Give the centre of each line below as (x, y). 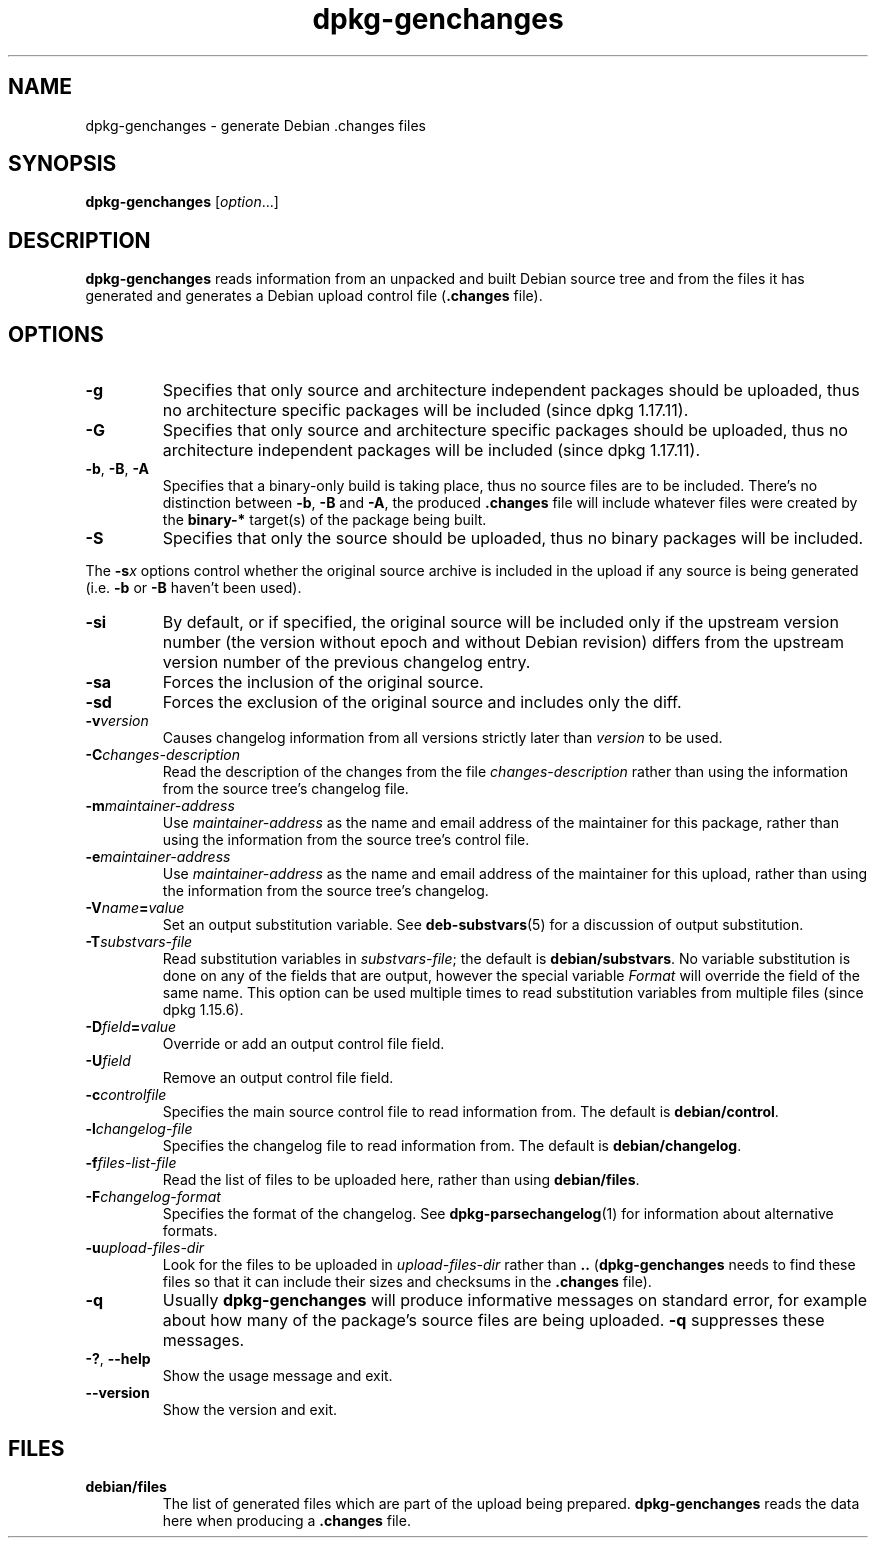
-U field (108, 1061)
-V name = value (135, 908)
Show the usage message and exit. (277, 1376)
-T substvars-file (139, 942)
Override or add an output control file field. (303, 1044)
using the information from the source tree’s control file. (346, 840)
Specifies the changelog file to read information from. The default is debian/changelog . (452, 1146)
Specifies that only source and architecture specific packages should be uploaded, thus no (505, 430)
